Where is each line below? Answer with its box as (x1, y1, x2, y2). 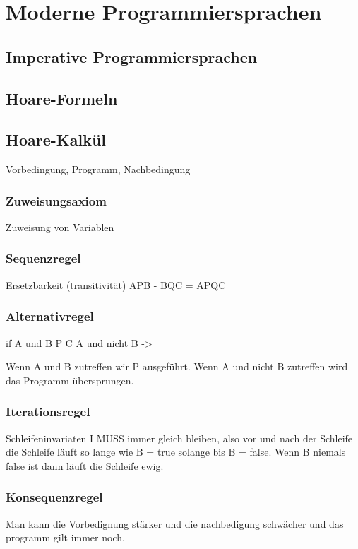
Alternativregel (6, 307, 94, 325)
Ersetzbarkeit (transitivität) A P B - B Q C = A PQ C (6, 277, 226, 292)
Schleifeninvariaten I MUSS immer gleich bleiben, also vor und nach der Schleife (6, 430, 353, 445)
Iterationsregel (6, 403, 90, 420)
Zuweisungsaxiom (6, 191, 107, 209)
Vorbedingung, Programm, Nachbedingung (6, 162, 191, 177)
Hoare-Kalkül (6, 129, 107, 150)
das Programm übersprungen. (6, 372, 134, 387)
